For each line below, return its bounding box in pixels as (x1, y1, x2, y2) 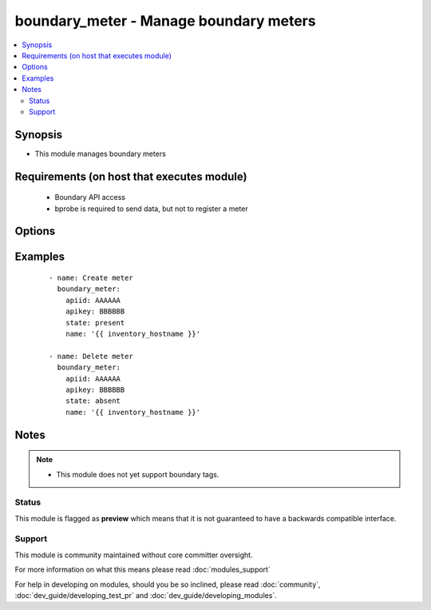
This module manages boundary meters (34, 149, 167, 158)
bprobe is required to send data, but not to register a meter (54, 204, 248, 213)
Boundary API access (54, 193, 125, 202)
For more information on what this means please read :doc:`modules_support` (14, 564, 271, 575)
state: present (65, 318, 125, 327)
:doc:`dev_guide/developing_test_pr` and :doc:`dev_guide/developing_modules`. (14, 590, 277, 600)
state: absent (65, 397, 121, 405)
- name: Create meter (49, 273, 133, 283)
